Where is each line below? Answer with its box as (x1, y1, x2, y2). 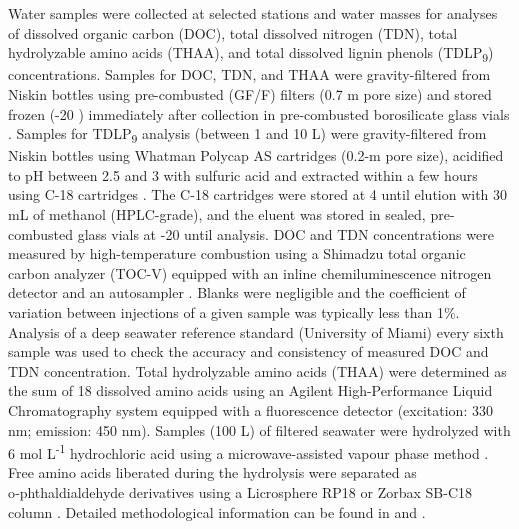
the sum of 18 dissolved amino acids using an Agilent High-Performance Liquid (8, 380, 493, 401)
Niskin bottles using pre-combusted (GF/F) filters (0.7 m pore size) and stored (8, 83, 492, 104)
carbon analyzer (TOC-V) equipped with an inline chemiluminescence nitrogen (8, 262, 492, 283)
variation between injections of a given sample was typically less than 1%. (8, 301, 460, 322)
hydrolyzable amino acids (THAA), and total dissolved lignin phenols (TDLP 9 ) (8, 42, 494, 65)
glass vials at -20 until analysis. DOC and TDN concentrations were (77, 223, 494, 244)
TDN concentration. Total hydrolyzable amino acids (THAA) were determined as (8, 360, 507, 381)
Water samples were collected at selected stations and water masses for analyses (8, 3, 498, 23)
